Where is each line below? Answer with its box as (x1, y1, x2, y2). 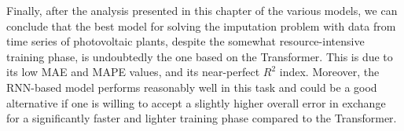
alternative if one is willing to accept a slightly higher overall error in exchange (6, 94, 386, 111)
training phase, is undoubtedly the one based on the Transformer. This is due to (6, 48, 393, 64)
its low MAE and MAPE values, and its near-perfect (6, 64, 260, 80)
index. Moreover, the (279, 64, 380, 80)
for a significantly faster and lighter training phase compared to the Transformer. (6, 110, 397, 126)
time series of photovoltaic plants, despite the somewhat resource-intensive (6, 33, 365, 49)
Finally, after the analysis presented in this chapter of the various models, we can (6, 2, 398, 18)
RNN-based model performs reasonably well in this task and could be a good (6, 78, 377, 95)
